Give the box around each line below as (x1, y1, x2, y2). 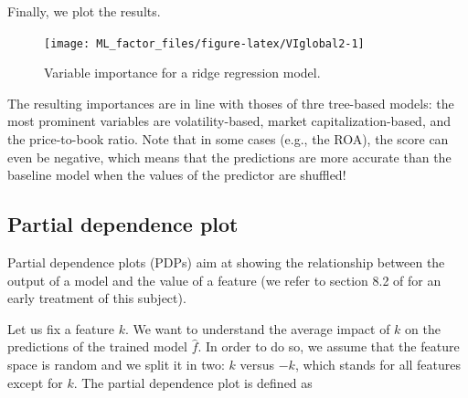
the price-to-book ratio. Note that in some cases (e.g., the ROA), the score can (7, 130, 449, 149)
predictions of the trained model (7, 337, 187, 356)
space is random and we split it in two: (7, 354, 225, 373)
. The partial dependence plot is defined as (73, 372, 313, 392)
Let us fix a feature (7, 319, 114, 338)
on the (405, 319, 441, 338)
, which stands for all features (294, 354, 462, 373)
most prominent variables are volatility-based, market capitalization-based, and (7, 111, 452, 131)
